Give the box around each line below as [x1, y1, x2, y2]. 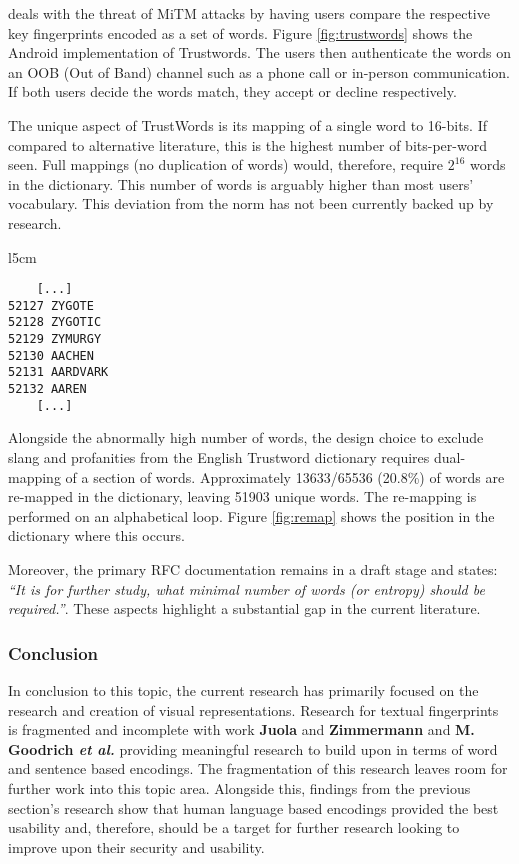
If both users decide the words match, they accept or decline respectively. [8, 81, 457, 102]
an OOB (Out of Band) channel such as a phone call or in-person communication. [8, 61, 510, 82]
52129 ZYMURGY [8, 332, 102, 347]
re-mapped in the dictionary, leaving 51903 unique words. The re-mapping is [8, 486, 477, 507]
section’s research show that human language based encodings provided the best [8, 797, 499, 818]
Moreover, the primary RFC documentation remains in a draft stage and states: [8, 558, 498, 579]
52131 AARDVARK [8, 365, 109, 380]
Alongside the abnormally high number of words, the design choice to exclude [8, 427, 484, 448]
